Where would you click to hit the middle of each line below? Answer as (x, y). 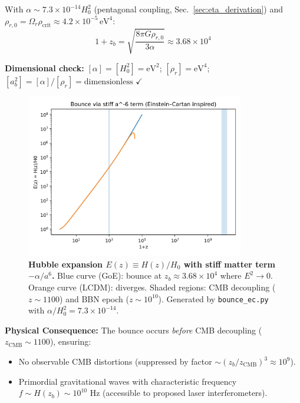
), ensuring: (70, 341)
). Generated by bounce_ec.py (213, 298)
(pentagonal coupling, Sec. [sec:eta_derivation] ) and (189, 9)
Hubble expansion (66, 264)
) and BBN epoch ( (94, 298)
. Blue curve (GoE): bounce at (107, 275)
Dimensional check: (44, 67)
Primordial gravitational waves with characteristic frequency (128, 381)
